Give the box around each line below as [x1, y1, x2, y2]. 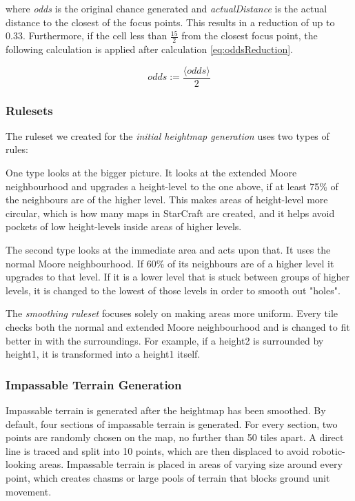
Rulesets [6, 101, 53, 119]
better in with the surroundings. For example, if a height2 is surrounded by [6, 333, 324, 347]
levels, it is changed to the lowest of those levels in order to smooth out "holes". [6, 283, 341, 297]
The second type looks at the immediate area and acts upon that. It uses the [6, 243, 331, 257]
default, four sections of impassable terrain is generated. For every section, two [6, 416, 338, 431]
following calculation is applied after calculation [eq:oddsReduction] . [6, 42, 293, 57]
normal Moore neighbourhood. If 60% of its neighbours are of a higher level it [6, 256, 334, 270]
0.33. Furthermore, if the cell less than [6, 28, 168, 43]
